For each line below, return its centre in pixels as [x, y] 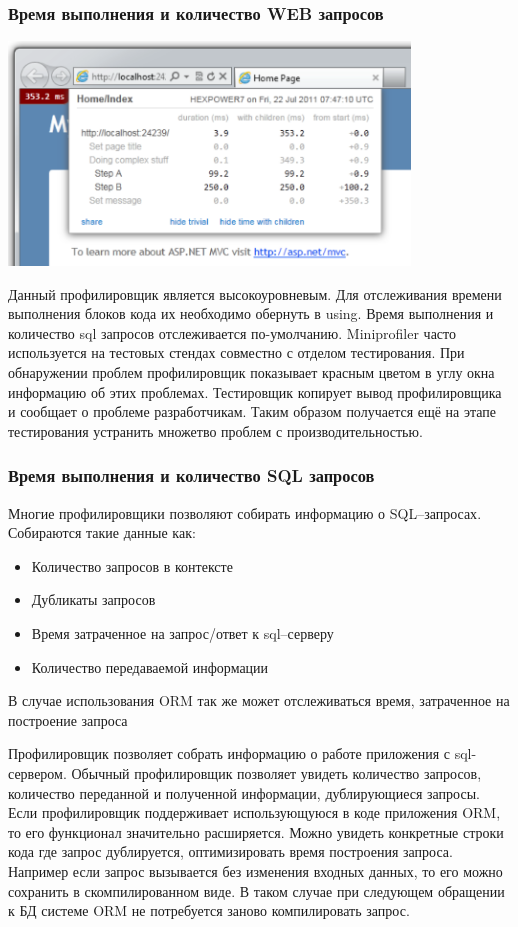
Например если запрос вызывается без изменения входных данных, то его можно [255, 870]
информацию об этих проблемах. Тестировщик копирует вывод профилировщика [255, 391]
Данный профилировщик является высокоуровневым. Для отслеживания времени [255, 293]
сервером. [37, 772]
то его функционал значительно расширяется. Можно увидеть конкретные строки [256, 831]
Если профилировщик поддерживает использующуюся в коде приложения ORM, [254, 812]
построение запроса [68, 719]
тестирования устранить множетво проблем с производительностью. [215, 430]
